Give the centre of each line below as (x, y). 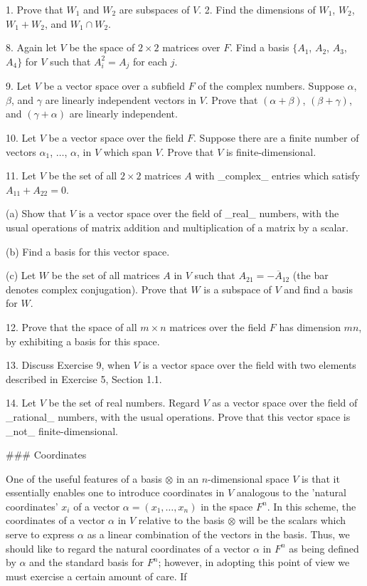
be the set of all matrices (106, 275)
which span (128, 151)
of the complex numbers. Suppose (271, 86)
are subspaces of (154, 9)
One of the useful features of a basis (84, 478)
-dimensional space (249, 478)
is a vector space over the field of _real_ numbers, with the (209, 213)
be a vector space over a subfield (115, 86)
